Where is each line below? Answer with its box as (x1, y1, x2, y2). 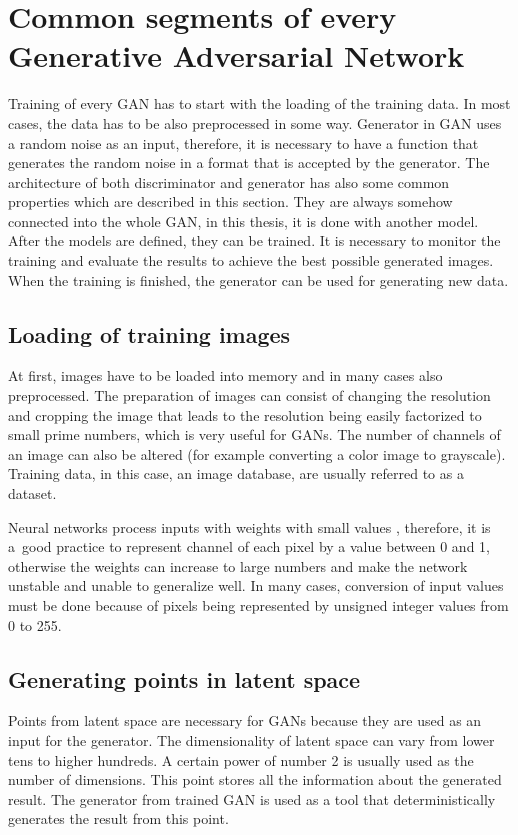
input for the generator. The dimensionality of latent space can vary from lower (8, 729, 495, 750)
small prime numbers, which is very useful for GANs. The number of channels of (8, 424, 501, 445)
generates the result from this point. (8, 808, 229, 829)
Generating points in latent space (8, 663, 361, 694)
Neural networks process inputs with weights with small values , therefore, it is (8, 516, 491, 537)
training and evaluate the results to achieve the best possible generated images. (8, 250, 494, 271)
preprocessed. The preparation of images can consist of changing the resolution (8, 385, 491, 406)
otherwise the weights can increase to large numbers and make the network (8, 555, 468, 576)
